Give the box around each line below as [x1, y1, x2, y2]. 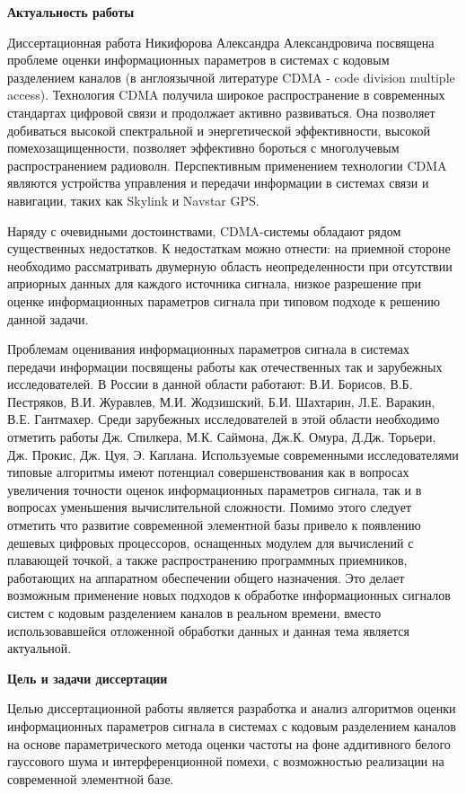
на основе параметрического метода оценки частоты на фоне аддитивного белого [7, 734, 451, 753]
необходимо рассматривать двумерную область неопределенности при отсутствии [7, 256, 453, 275]
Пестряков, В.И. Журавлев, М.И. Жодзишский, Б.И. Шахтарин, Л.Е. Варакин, [7, 392, 435, 410]
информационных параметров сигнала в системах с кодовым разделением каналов [7, 716, 456, 735]
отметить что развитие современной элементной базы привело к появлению [7, 516, 421, 534]
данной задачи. [7, 309, 89, 328]
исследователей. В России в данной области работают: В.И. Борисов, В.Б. [7, 375, 413, 393]
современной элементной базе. [7, 769, 174, 788]
